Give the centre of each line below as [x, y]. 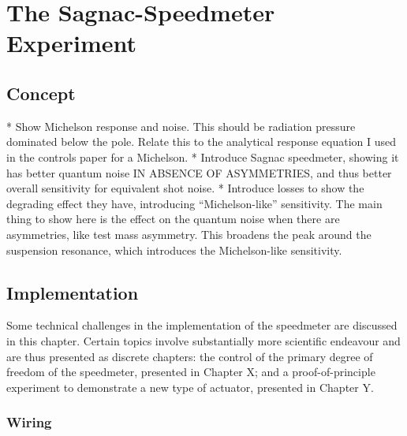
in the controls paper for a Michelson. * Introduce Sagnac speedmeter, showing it [203, 157]
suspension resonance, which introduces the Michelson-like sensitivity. [174, 250]
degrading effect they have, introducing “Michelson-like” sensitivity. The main [194, 203]
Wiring [29, 422]
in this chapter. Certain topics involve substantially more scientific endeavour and [203, 340]
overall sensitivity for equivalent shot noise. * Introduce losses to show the [185, 188]
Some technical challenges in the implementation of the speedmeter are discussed [202, 325]
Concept [41, 93]
